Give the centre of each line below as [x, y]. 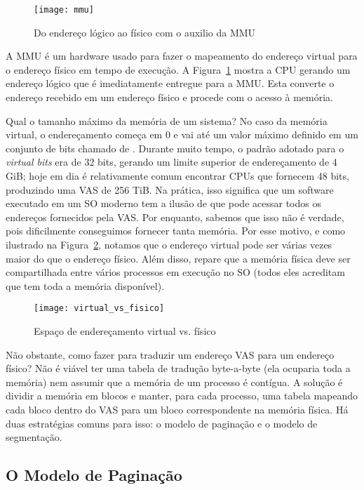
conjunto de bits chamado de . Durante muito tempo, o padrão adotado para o [175, 148]
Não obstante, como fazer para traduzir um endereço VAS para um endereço [170, 354]
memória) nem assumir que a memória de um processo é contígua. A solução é [174, 382]
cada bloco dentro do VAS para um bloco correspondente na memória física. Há [177, 409]
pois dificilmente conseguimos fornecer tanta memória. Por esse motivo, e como [176, 231]
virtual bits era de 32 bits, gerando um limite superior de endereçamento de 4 [171, 162]
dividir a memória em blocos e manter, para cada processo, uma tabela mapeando [182, 396]
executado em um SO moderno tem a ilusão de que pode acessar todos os [163, 203]
